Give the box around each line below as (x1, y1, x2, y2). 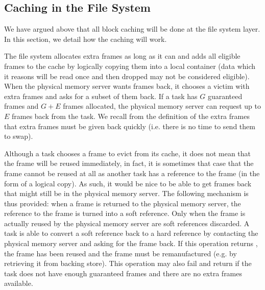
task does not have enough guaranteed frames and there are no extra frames (4, 268, 243, 278)
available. (4, 278, 33, 288)
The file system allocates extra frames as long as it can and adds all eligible (4, 51, 240, 61)
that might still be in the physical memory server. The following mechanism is (4, 188, 249, 199)
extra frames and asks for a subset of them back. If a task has (4, 90, 198, 101)
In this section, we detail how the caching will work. (4, 33, 167, 44)
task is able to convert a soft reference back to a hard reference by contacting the (4, 228, 258, 238)
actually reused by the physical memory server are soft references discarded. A (4, 217, 250, 228)
